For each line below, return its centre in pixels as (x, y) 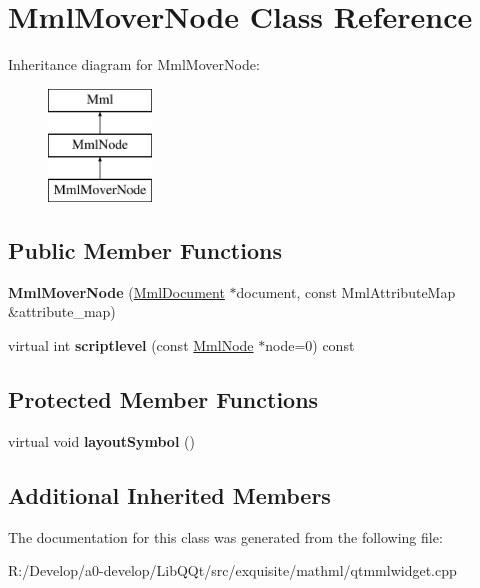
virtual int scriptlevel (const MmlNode (131, 345)
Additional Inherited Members (169, 494)
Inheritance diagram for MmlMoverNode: (134, 64)
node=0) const (310, 345)
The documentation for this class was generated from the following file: (225, 536)
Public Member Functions (145, 250)
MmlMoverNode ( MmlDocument (116, 291)
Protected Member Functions (163, 399)
